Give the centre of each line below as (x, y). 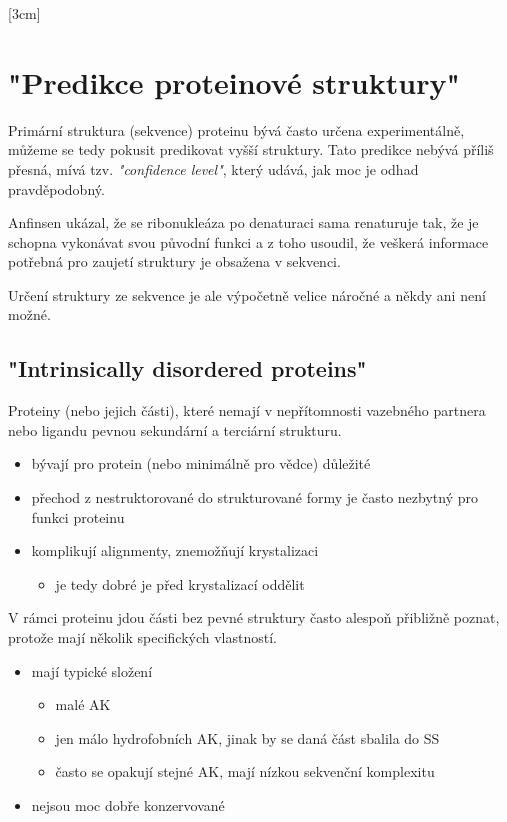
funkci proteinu (78, 516)
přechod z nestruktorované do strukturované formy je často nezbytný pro (254, 497)
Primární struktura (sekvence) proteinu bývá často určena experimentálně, (236, 129)
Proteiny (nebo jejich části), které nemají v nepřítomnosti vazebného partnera (247, 410)
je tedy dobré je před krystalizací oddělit (180, 583)
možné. (29, 314)
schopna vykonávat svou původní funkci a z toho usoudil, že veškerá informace (248, 241)
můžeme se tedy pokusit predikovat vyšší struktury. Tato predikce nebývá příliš (251, 149)
